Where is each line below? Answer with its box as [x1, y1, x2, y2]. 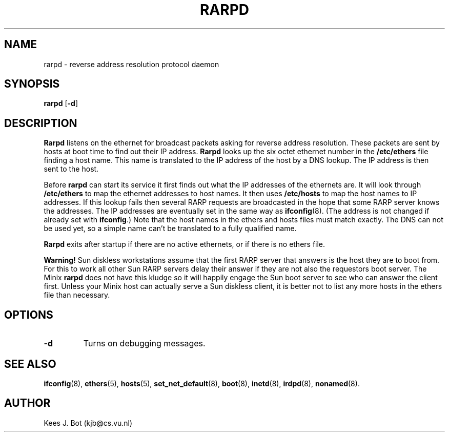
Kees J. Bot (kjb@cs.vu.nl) [44, 418, 133, 427]
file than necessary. [44, 290, 110, 300]
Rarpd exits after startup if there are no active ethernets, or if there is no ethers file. [44, 240, 325, 249]
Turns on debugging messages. [83, 338, 206, 349]
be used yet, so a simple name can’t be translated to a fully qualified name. [44, 224, 297, 233]
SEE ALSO [4, 357, 56, 370]
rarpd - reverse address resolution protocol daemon [44, 59, 219, 69]
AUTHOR [4, 397, 51, 410]
